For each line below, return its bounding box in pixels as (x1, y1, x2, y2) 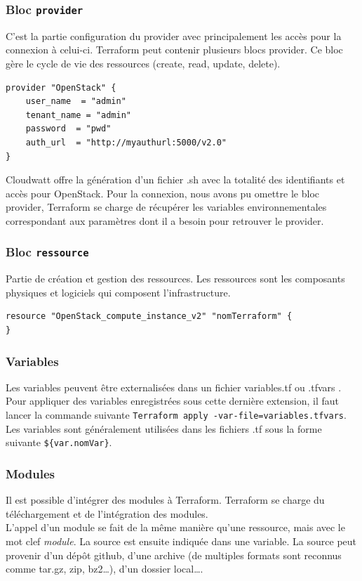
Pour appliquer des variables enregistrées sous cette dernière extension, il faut (6, 393, 340, 408)
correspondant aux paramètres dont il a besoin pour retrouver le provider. (6, 213, 324, 228)
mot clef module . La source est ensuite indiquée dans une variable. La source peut (6, 533, 357, 548)
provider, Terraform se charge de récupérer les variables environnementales (6, 200, 327, 214)
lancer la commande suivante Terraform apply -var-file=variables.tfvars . (6, 407, 347, 422)
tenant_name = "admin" (25, 110, 131, 120)
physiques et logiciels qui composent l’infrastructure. (6, 285, 231, 299)
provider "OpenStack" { (6, 82, 116, 93)
